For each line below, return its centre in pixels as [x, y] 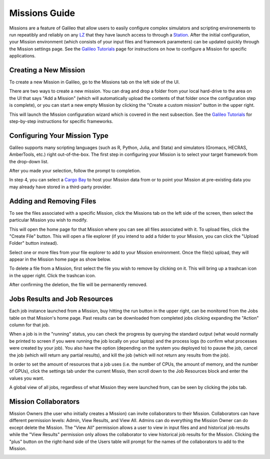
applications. [22, 56]
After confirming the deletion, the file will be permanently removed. [78, 285]
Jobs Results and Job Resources [61, 299]
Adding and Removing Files [53, 201]
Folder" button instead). [34, 243]
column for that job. [29, 325]
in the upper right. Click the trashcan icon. [52, 275]
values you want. [27, 378]
